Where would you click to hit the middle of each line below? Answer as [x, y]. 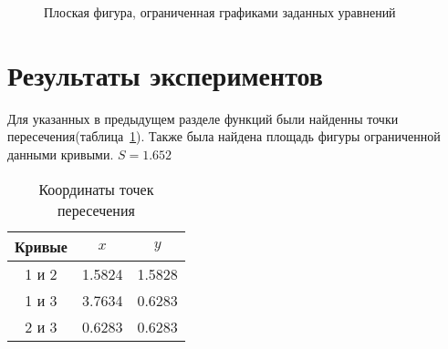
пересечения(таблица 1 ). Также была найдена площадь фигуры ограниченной [224, 136]
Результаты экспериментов [165, 74]
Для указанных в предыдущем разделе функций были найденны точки [203, 118]
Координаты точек [96, 189]
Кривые [41, 246]
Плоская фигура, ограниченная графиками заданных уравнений [220, 12]
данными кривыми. [61, 154]
